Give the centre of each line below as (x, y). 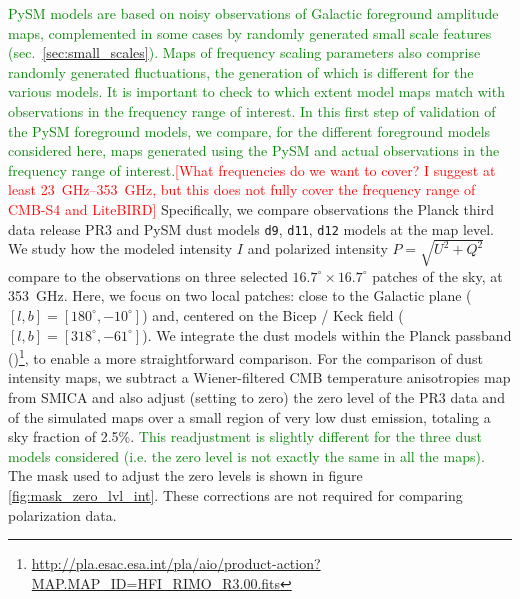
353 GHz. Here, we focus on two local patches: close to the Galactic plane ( (240, 295)
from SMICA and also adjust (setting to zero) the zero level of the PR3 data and (256, 396)
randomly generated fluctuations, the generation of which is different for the (241, 71)
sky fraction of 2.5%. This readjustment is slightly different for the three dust (245, 436)
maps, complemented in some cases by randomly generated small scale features (250, 32)
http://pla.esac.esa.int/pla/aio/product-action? (176, 563)
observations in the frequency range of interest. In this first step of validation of (252, 110)
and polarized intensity (317, 248)
